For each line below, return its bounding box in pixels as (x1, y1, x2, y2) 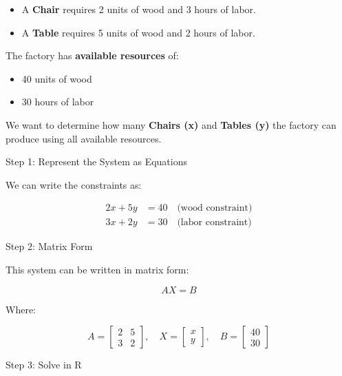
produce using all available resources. (6, 131, 162, 145)
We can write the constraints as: (6, 177, 142, 191)
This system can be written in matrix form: (6, 262, 189, 276)
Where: (6, 302, 36, 316)
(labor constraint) (177, 218, 252, 228)
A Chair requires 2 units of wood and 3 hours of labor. (21, 2, 256, 16)
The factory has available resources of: (6, 48, 179, 63)
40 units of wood (21, 71, 92, 85)
